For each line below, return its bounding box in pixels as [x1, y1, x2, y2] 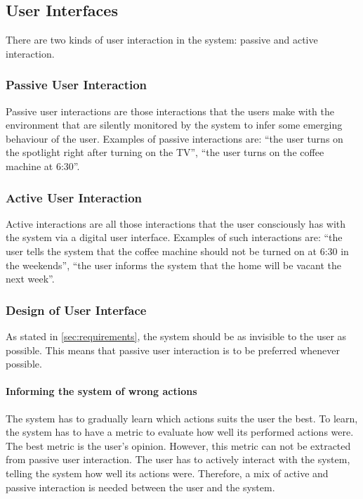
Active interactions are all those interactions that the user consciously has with [6, 216, 346, 231]
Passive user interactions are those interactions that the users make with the [6, 103, 335, 118]
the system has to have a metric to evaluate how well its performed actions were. [6, 425, 354, 439]
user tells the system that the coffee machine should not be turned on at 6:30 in [6, 243, 349, 258]
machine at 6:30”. [6, 158, 80, 173]
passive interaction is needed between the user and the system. [6, 479, 275, 494]
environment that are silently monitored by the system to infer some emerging [6, 117, 343, 132]
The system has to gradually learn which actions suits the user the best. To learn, [6, 410, 358, 425]
